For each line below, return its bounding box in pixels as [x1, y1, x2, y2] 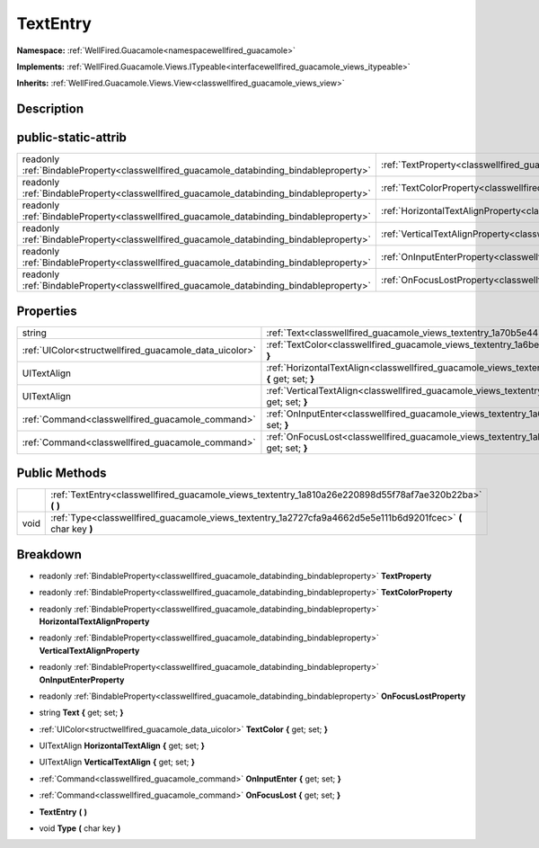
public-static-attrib [16, 130, 128, 146]
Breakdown [16, 547, 83, 562]
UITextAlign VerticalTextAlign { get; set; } [39, 756, 195, 768]
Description [16, 102, 84, 117]
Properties [16, 303, 77, 318]
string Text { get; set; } [39, 707, 125, 719]
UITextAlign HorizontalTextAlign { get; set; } [39, 740, 206, 751]
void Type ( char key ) [39, 823, 121, 834]
